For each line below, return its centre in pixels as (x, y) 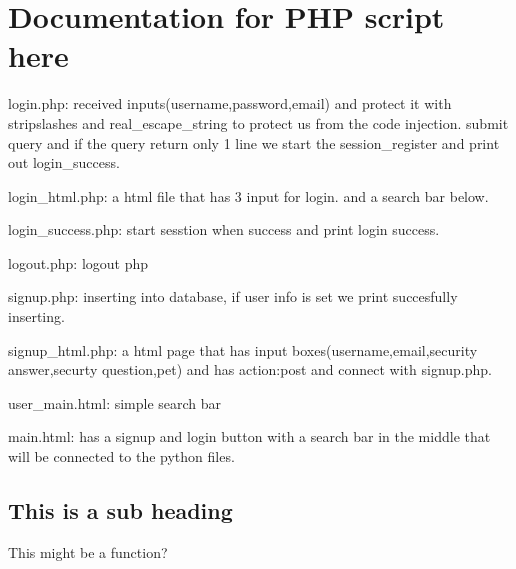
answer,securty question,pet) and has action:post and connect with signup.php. (250, 369)
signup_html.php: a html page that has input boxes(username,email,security (243, 349)
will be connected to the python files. (121, 456)
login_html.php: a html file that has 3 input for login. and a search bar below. (248, 195)
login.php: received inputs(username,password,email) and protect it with (230, 103)
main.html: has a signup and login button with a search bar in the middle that (249, 436)
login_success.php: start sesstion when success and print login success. (224, 229)
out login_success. (64, 162)
